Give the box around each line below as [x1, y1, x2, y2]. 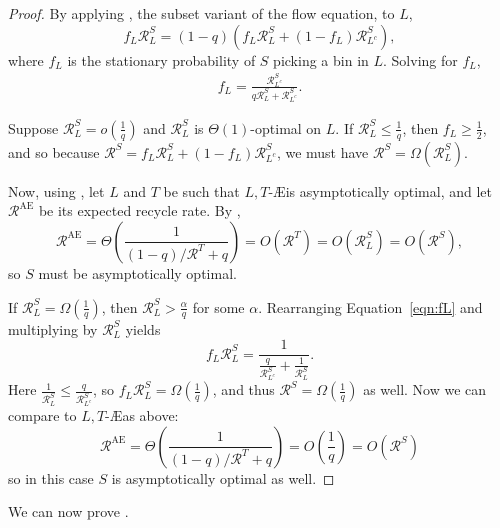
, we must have [276, 141, 369, 162]
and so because [8, 141, 100, 162]
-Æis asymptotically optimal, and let [268, 180, 493, 201]
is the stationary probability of [67, 49, 256, 70]
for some [192, 296, 245, 317]
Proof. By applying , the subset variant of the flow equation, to [8, 3, 395, 23]
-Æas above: [105, 405, 179, 426]
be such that [163, 180, 240, 201]
